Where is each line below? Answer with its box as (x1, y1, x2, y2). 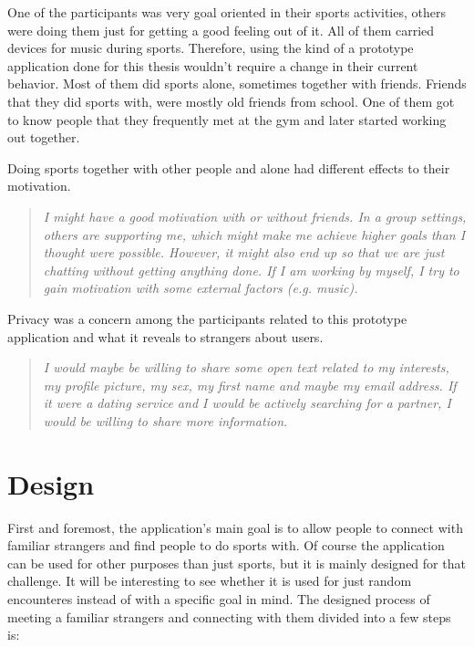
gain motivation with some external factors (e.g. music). (43, 278, 358, 297)
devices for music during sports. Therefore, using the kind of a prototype (7, 38, 414, 57)
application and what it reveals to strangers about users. (7, 327, 324, 346)
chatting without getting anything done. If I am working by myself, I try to (43, 260, 459, 279)
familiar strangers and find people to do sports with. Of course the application (7, 536, 445, 555)
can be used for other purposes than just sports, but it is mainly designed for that (7, 553, 466, 572)
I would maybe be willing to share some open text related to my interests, (43, 358, 449, 377)
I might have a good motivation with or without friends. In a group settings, (43, 206, 467, 225)
